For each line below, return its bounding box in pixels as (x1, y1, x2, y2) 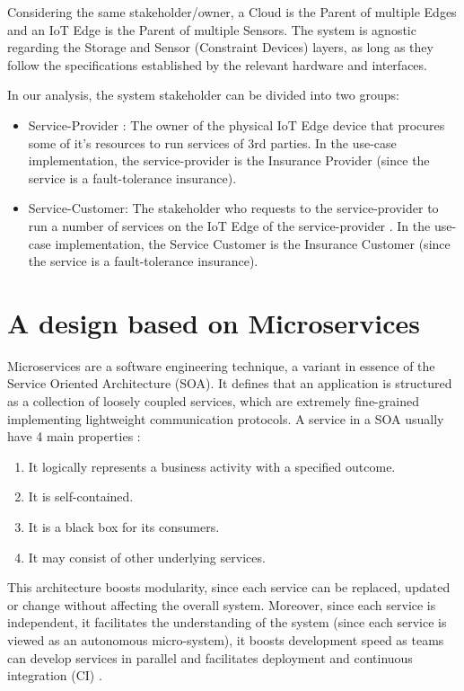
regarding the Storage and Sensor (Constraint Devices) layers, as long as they (7, 38, 433, 57)
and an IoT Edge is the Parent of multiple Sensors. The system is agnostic (7, 20, 416, 39)
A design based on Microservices (7, 304, 421, 341)
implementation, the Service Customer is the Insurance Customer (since (55, 234, 451, 252)
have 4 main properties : (7, 427, 141, 446)
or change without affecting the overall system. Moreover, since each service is (7, 595, 436, 614)
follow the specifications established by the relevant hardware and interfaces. (7, 55, 427, 74)
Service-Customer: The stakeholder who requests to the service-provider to (28, 199, 439, 217)
